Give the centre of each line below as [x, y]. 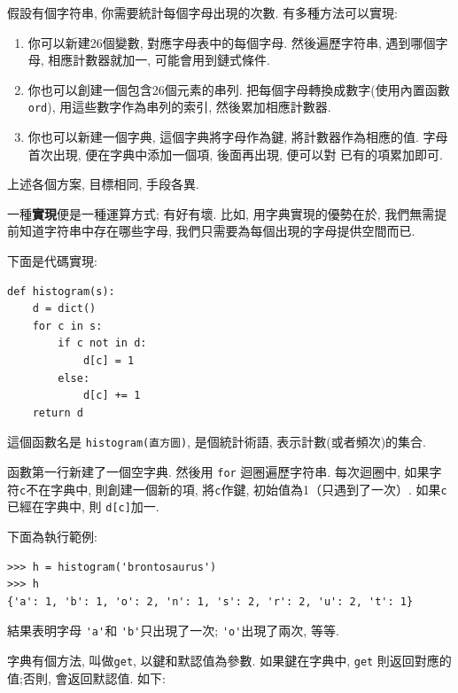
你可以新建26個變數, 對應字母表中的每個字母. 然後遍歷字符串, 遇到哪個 [232, 42]
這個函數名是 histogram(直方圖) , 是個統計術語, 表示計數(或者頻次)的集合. [217, 442]
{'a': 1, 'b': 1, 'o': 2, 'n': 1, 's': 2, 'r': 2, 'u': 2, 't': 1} [210, 601]
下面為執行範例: [52, 536]
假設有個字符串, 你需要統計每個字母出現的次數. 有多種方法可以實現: [202, 12]
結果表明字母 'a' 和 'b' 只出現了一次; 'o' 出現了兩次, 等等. [173, 631]
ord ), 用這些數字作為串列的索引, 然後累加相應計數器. [179, 107]
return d [58, 413]
